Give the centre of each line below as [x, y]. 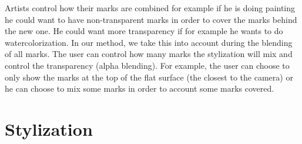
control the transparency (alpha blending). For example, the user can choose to [147, 65]
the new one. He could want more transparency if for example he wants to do [144, 31]
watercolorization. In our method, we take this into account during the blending [149, 42]
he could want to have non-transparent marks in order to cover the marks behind [151, 19]
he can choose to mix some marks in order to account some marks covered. [140, 88]
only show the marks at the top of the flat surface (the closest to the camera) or [149, 77]
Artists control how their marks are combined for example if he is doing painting [150, 8]
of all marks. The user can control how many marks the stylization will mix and [149, 54]
